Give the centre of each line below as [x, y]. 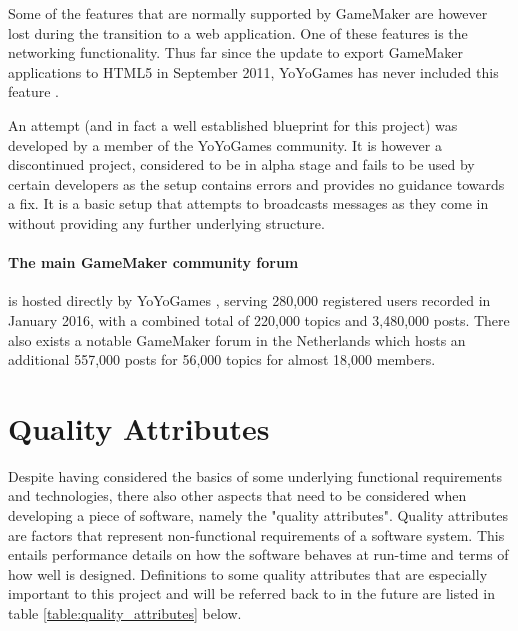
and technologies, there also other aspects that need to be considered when [237, 495]
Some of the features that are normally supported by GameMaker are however [248, 13]
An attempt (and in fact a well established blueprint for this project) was [233, 124]
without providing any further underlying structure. [166, 222]
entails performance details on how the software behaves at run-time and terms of [258, 554]
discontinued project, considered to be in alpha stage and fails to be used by [241, 164]
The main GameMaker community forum [153, 262]
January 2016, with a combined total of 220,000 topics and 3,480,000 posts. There [259, 319]
